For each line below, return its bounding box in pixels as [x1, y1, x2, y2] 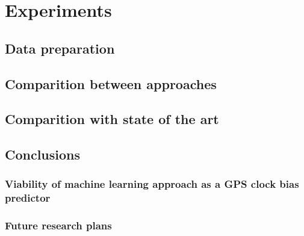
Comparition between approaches [5, 74, 217, 93]
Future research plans [5, 218, 112, 233]
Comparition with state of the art [5, 110, 219, 128]
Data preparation [5, 39, 115, 57]
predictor [5, 190, 51, 205]
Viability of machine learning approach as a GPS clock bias [5, 176, 299, 191]
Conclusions [5, 145, 81, 164]
